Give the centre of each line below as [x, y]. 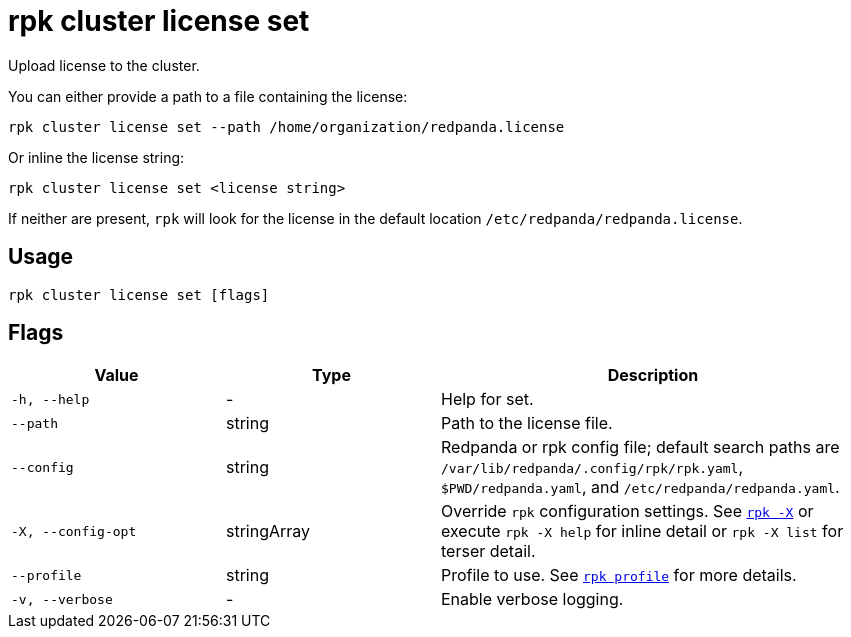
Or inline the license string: [96, 157]
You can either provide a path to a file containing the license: [208, 96]
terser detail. [488, 551]
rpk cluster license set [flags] [139, 294]
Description [653, 375]
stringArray [268, 531]
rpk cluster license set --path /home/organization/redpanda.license [286, 126]
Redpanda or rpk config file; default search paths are [640, 447]
